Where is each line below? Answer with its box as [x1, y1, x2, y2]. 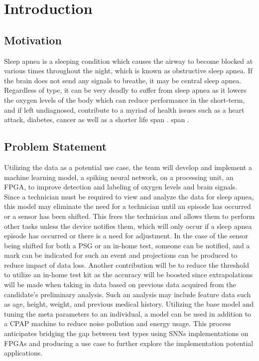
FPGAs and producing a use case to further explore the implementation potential [4, 338, 254, 348]
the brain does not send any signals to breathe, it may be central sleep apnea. [4, 75, 242, 85]
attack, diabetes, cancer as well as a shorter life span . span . [4, 114, 189, 125]
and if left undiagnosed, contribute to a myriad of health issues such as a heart [4, 104, 245, 115]
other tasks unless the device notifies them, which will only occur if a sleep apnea [4, 220, 252, 231]
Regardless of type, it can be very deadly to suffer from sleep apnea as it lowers [4, 85, 247, 95]
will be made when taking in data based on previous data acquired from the [4, 279, 236, 290]
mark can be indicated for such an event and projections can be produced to [4, 250, 238, 260]
